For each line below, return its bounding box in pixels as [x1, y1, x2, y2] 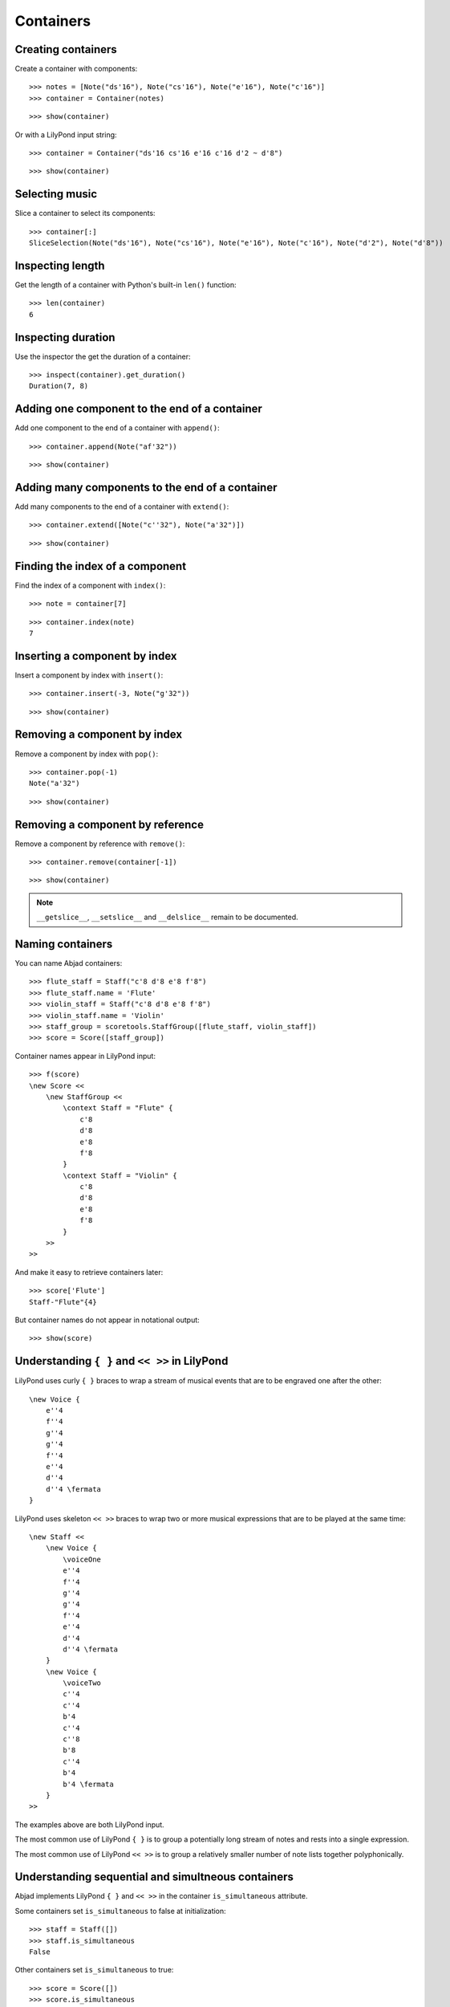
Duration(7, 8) [29, 381, 89, 391]
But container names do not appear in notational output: [14, 1315, 200, 1325]
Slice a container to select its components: [14, 209, 156, 218]
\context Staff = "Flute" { [63, 1104, 173, 1113]
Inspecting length [14, 259, 105, 272]
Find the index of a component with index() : [14, 580, 166, 590]
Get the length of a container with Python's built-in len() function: [14, 280, 237, 289]
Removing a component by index [14, 727, 183, 742]
